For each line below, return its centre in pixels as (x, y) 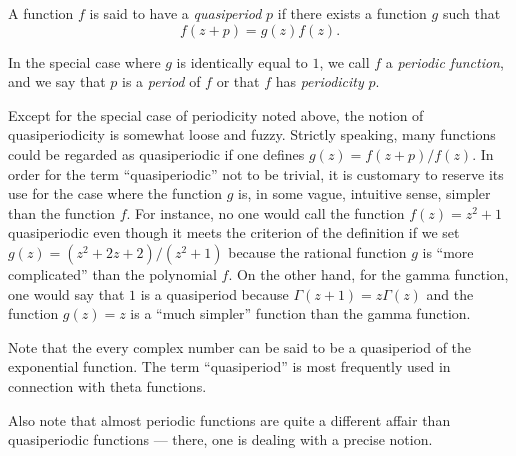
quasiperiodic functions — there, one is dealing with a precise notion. (220, 439)
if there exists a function (352, 13)
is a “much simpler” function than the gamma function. (300, 313)
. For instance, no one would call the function (265, 212)
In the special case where (84, 61)
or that (238, 81)
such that (471, 13)
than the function (61, 212)
